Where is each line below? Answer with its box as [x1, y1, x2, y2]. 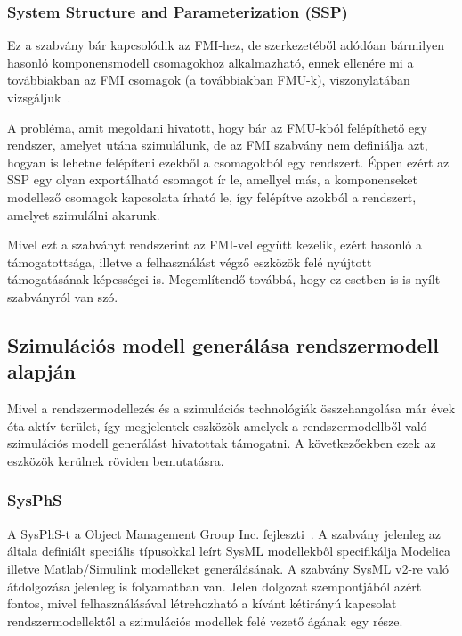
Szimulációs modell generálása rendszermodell [7, 330, 439, 358]
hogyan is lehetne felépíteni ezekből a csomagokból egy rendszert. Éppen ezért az [7, 152, 450, 171]
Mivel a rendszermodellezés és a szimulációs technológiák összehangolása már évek [7, 399, 456, 418]
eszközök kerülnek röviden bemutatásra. [7, 451, 224, 469]
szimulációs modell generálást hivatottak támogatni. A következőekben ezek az [7, 434, 436, 453]
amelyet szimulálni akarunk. [7, 205, 160, 224]
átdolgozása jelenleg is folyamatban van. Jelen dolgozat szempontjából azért [7, 576, 422, 595]
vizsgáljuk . [7, 88, 71, 106]
